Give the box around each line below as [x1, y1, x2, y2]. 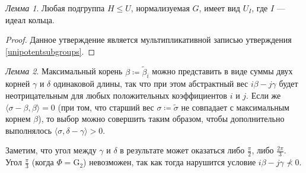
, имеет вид [199, 2, 240, 14]
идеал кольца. [5, 13, 55, 26]
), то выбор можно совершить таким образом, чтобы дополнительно [38, 112, 285, 125]
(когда [31, 156, 54, 168]
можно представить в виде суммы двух [152, 65, 293, 77]
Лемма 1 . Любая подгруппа [5, 2, 105, 14]
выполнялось [5, 124, 52, 136]
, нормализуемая [130, 2, 190, 14]
